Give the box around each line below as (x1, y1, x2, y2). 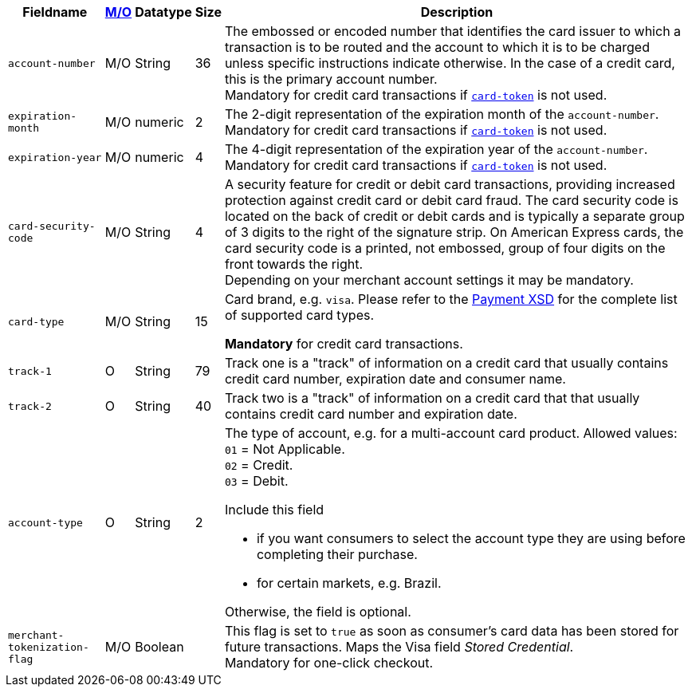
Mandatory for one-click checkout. (224, 655, 434, 671)
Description (420, 4, 493, 20)
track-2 (8, 400, 52, 412)
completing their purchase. (256, 546, 418, 562)
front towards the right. (224, 256, 364, 272)
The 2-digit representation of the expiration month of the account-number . (224, 106, 659, 122)
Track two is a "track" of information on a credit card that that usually (224, 390, 640, 406)
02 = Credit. (224, 457, 293, 473)
